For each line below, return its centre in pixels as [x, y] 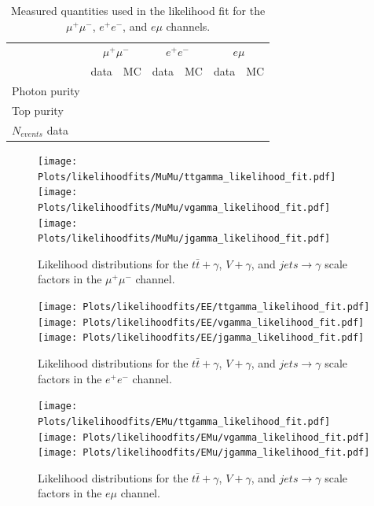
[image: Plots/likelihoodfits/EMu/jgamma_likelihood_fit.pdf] [204, 453]
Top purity [38, 110]
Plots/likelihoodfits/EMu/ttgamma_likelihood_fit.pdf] [184, 421]
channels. [188, 26]
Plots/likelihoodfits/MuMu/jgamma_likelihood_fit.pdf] [184, 239]
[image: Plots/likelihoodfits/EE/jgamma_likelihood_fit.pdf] [201, 338]
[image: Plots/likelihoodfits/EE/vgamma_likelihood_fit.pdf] [201, 322]
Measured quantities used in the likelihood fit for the [138, 10]
